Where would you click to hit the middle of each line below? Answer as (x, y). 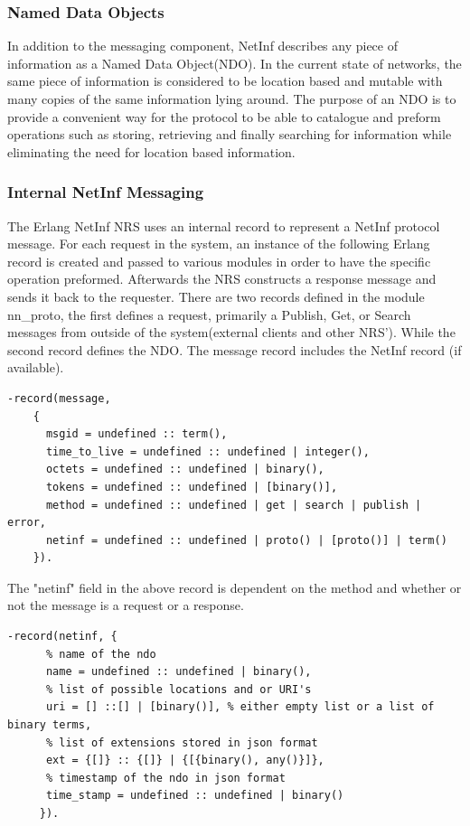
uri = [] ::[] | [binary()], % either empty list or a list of (240, 707)
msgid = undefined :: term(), (136, 434)
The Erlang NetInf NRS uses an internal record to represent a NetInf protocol (224, 225)
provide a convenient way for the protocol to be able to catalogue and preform (224, 116)
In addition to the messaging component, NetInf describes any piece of (202, 46)
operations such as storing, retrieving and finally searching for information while (230, 134)
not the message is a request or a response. (126, 605)
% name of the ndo (101, 654)
